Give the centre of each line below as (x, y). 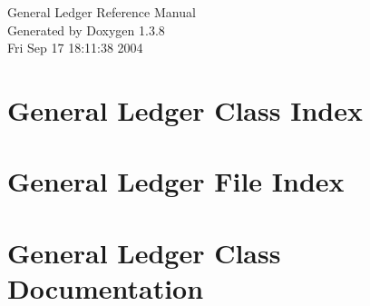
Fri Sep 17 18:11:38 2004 (75, 48)
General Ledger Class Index (185, 109)
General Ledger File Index (176, 181)
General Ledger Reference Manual (102, 12)
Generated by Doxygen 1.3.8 (86, 30)
